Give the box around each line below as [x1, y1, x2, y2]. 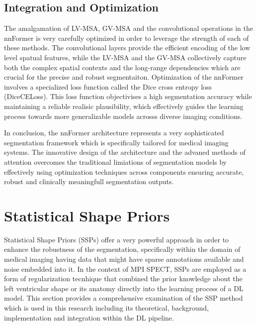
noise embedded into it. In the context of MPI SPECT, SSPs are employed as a [4, 263, 247, 274]
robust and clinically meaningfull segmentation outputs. [4, 176, 174, 187]
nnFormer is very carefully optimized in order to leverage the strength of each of [4, 32, 249, 43]
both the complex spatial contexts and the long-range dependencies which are [4, 62, 241, 72]
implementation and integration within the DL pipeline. [4, 312, 174, 323]
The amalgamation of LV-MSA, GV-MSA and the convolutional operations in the [4, 23, 253, 33]
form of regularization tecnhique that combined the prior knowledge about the [4, 273, 243, 284]
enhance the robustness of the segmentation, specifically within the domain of [4, 244, 241, 254]
